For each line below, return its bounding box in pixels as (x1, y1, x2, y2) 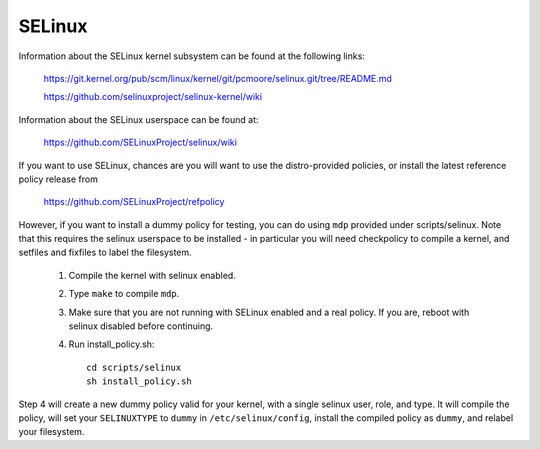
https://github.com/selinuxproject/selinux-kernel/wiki (43, 91, 263, 103)
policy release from (18, 173, 99, 185)
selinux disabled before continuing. (68, 320, 214, 332)
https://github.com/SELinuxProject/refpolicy (43, 196, 225, 208)
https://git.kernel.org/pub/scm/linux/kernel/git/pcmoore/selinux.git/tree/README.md (43, 72, 392, 84)
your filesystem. (18, 426, 85, 438)
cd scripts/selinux (86, 361, 182, 373)
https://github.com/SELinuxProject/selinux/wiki (43, 136, 237, 149)
